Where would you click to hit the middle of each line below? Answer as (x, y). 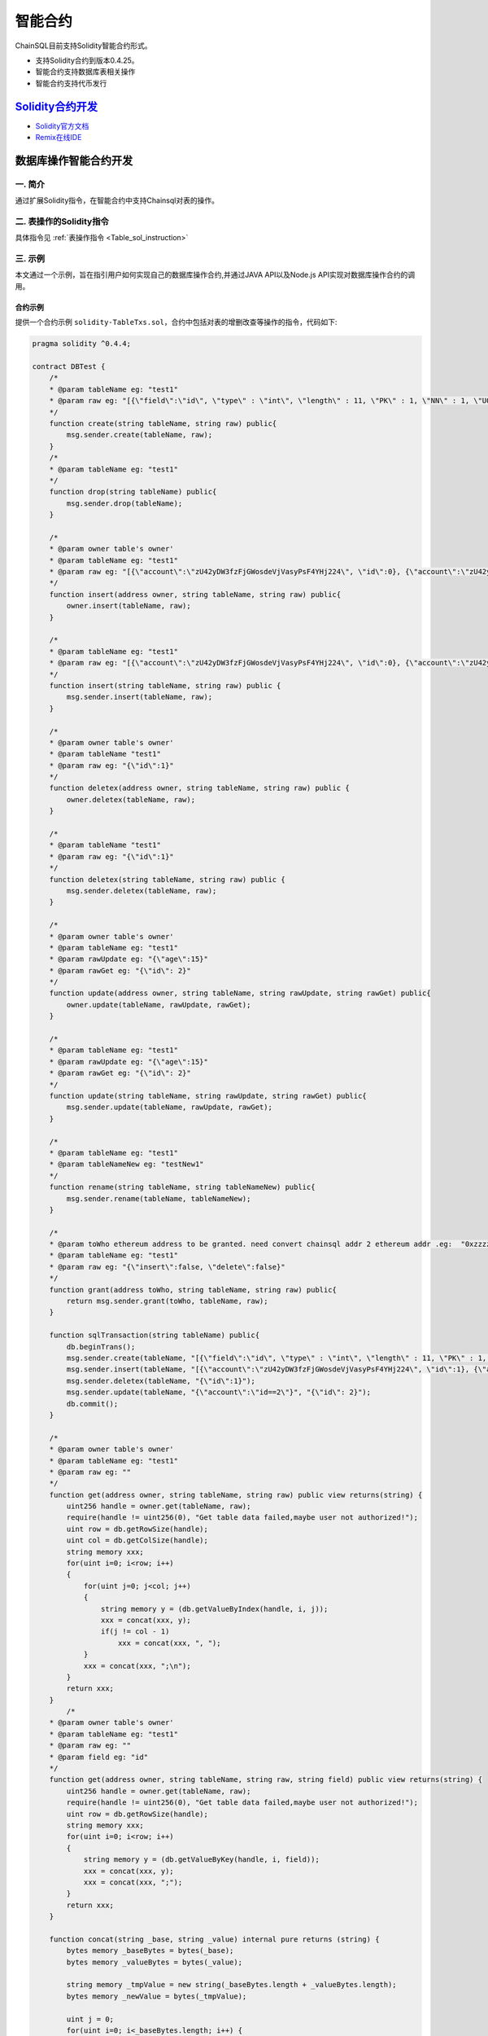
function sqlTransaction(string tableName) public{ (155, 1335)
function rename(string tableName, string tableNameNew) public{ (182, 1187)
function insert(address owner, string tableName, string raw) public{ (195, 594)
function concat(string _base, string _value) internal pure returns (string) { (214, 1939)
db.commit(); (92, 1404)
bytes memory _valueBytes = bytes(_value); (155, 1962)
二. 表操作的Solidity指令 (62, 222)
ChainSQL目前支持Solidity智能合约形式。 (83, 46)
